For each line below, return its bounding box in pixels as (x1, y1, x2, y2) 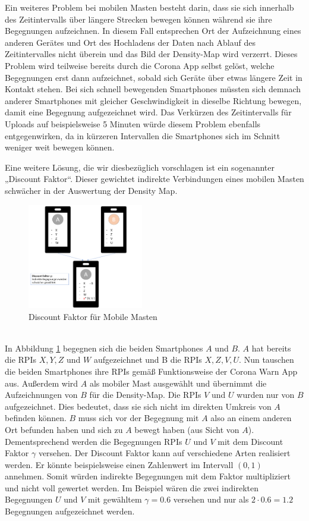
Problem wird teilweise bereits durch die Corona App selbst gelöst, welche (5, 59, 275, 71)
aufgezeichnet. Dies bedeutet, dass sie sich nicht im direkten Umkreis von (5, 400, 272, 412)
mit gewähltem (88, 493, 142, 506)
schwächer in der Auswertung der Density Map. (5, 184, 178, 196)
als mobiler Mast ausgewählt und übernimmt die (89, 376, 267, 389)
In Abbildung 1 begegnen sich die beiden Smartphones (5, 341, 203, 354)
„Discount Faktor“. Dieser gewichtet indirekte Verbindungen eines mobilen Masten (5, 172, 304, 185)
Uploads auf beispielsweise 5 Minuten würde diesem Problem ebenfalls (5, 117, 261, 130)
